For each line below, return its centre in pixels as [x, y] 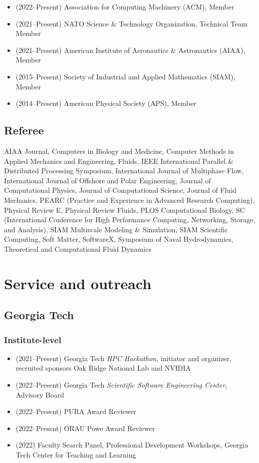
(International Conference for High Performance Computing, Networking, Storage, [130, 220]
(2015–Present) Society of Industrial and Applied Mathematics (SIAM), [126, 76]
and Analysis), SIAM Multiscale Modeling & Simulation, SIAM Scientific [116, 229]
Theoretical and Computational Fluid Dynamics [78, 248]
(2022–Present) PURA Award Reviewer [76, 411]
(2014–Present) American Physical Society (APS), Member [106, 103]
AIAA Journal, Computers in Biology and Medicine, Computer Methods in [119, 151]
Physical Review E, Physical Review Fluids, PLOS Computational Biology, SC [125, 210]
